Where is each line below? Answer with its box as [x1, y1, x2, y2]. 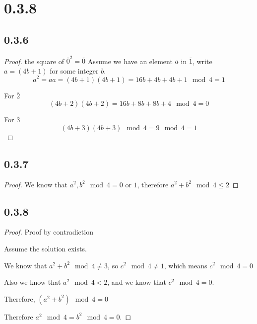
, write [192, 56, 212, 66]
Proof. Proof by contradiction [4, 227, 93, 237]
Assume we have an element [87, 56, 173, 66]
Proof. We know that [4, 179, 67, 189]
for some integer [50, 65, 99, 76]
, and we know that [107, 277, 166, 287]
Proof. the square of [4, 56, 64, 66]
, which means [164, 260, 207, 270]
